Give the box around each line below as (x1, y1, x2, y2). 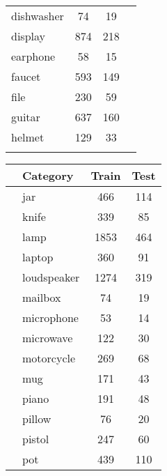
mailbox (22, 289, 61, 305)
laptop (22, 249, 54, 265)
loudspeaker (22, 269, 80, 285)
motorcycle (22, 350, 76, 366)
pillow (22, 410, 51, 427)
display (11, 28, 45, 44)
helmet (11, 129, 45, 145)
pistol (22, 431, 49, 447)
